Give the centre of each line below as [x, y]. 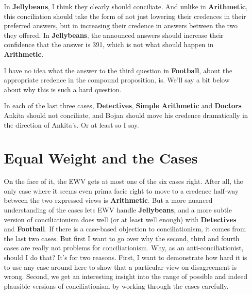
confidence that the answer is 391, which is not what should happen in [109, 44]
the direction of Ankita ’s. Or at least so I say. [72, 124]
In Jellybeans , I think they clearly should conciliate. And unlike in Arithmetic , [126, 6]
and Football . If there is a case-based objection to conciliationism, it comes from [125, 229]
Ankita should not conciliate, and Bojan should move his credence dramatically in [126, 115]
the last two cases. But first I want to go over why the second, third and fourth [122, 238]
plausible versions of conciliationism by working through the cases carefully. [116, 286]
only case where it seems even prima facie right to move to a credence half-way [121, 190]
